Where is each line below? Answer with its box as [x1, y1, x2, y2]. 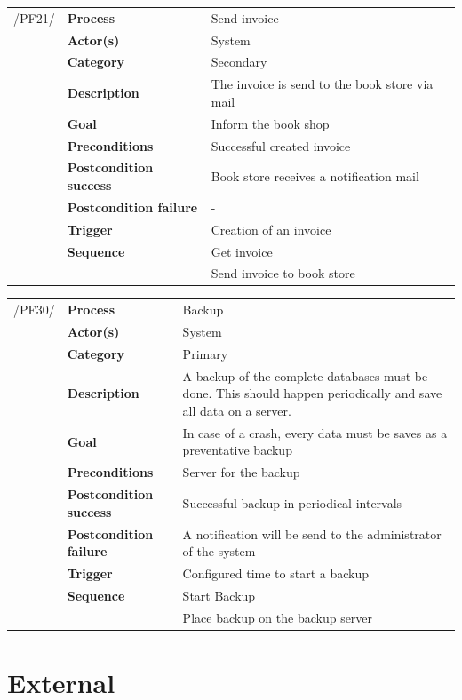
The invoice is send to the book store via [211, 75, 434, 93]
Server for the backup [182, 463, 300, 481]
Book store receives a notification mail [211, 167, 419, 186]
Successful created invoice [211, 136, 351, 155]
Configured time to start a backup [182, 563, 369, 582]
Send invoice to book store [211, 264, 355, 282]
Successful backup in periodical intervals [182, 493, 402, 512]
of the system [182, 542, 256, 561]
